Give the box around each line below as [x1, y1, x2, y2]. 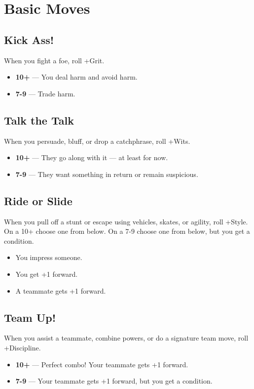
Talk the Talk [4, 112, 74, 128]
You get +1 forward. [15, 268, 78, 279]
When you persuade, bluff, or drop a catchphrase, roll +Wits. [4, 135, 190, 146]
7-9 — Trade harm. [15, 88, 75, 98]
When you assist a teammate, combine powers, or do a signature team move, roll [4, 333, 249, 343]
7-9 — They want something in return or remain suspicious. [15, 169, 198, 179]
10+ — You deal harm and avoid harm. [15, 72, 138, 82]
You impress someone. [15, 252, 82, 262]
